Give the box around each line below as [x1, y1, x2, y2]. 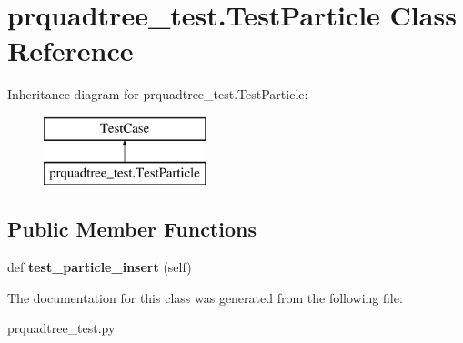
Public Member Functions [7, 215, 257, 243]
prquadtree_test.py [7, 318, 116, 338]
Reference [7, 32, 134, 69]
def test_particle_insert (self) [7, 257, 192, 277]
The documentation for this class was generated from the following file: [7, 288, 403, 307]
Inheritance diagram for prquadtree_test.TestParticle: [7, 85, 308, 104]
